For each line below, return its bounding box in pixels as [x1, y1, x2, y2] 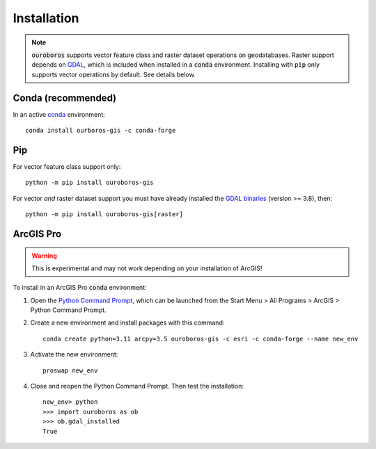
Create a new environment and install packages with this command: [30, 318, 225, 327]
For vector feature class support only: [13, 162, 121, 170]
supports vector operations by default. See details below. [31, 70, 196, 79]
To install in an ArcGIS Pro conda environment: [13, 284, 147, 292]
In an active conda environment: [13, 110, 106, 118]
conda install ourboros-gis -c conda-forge [25, 126, 176, 135]
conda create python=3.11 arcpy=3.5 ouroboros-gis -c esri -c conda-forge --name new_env [42, 334, 359, 343]
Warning [31, 251, 57, 260]
